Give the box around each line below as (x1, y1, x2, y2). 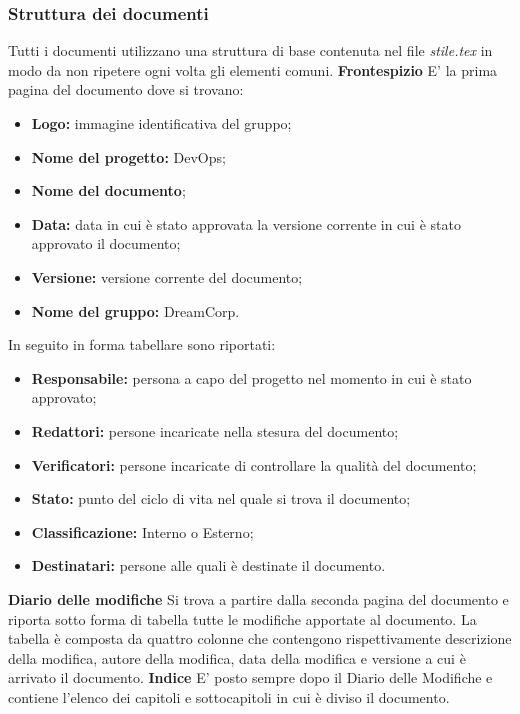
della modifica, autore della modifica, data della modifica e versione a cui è (8, 647, 466, 668)
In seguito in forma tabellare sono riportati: (8, 334, 276, 355)
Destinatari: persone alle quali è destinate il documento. (31, 555, 386, 576)
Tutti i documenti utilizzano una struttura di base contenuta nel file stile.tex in (8, 40, 493, 61)
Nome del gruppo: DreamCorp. (31, 300, 240, 321)
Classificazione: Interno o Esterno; (31, 521, 254, 542)
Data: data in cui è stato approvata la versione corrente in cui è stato (31, 213, 461, 234)
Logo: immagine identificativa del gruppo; (31, 113, 292, 133)
